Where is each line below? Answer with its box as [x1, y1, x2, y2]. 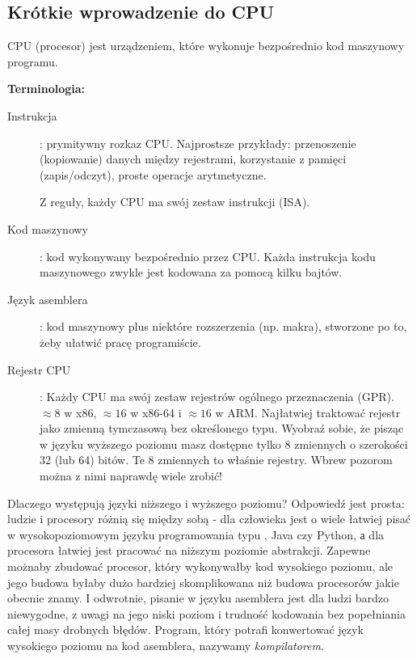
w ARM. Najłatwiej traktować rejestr [215, 403, 401, 420]
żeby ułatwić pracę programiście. [40, 333, 201, 350]
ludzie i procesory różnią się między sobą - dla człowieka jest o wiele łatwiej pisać [7, 510, 411, 527]
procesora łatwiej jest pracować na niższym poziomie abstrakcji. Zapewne [7, 542, 371, 559]
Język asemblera [7, 290, 88, 307]
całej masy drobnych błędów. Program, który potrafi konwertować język [7, 621, 364, 638]
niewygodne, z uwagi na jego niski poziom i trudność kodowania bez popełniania [7, 605, 406, 622]
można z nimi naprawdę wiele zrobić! [40, 467, 223, 484]
